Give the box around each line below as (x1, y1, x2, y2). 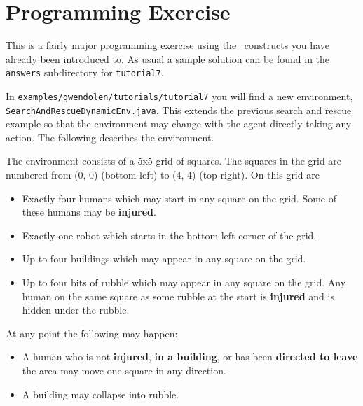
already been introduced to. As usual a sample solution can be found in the (6, 51, 330, 66)
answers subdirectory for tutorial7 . (6, 65, 164, 80)
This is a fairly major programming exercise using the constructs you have (6, 38, 329, 52)
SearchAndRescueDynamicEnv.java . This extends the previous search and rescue (6, 102, 352, 117)
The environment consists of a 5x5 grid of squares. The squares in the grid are (6, 153, 342, 168)
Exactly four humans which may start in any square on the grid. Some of (22, 190, 337, 205)
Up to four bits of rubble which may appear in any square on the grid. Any (22, 275, 346, 290)
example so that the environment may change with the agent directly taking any (6, 116, 352, 131)
